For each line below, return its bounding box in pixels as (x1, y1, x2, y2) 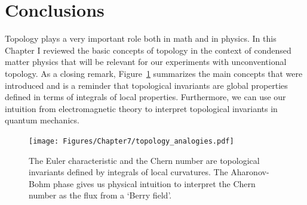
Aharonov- (231, 166, 269, 178)
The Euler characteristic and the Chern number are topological (29, 154, 260, 166)
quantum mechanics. (5, 114, 79, 126)
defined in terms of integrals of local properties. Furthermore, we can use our (5, 91, 286, 103)
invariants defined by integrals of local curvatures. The (29, 166, 228, 178)
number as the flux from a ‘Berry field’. (29, 189, 172, 201)
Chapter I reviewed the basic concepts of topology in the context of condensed (5, 44, 291, 56)
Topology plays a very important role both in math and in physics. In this (5, 32, 277, 45)
